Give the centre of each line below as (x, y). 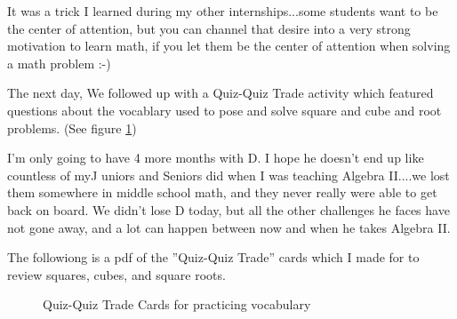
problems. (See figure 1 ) (72, 128)
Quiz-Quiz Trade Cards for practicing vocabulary (177, 304)
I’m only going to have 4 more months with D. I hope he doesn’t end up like (216, 158)
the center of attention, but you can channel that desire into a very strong (209, 28)
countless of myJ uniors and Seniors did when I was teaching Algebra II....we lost (228, 175)
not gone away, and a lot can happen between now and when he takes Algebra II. (229, 227)
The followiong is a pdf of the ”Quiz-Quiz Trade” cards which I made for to (213, 257)
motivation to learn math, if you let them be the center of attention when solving (229, 46)
